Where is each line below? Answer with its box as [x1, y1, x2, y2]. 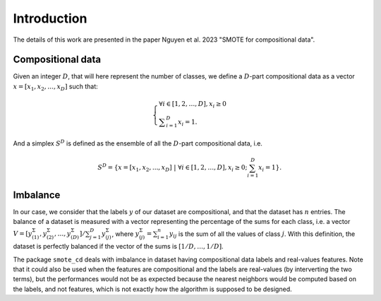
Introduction [13, 11, 87, 26]
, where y [111, 230, 140, 238]
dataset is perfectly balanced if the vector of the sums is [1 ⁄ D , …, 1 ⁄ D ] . [13, 242, 224, 251]
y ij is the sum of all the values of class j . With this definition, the [169, 230, 356, 240]
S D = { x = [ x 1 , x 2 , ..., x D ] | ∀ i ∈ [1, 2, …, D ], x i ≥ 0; [97, 163, 248, 173]
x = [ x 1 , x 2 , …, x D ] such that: [13, 82, 98, 92]
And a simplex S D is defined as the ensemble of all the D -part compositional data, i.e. [13, 138, 262, 148]
